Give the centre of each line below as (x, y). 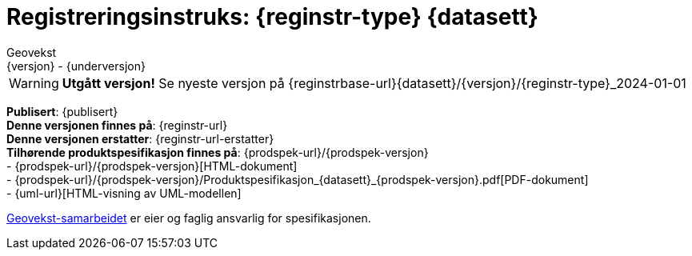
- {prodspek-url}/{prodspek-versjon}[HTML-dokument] (152, 166)
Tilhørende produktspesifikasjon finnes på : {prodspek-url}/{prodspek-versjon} (218, 152)
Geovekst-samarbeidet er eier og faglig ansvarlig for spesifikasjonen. (189, 218)
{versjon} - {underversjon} (76, 66)
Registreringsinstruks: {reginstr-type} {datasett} (272, 17)
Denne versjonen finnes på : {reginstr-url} (117, 125)
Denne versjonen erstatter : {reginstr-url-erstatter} (140, 138)
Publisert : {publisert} (62, 111)
